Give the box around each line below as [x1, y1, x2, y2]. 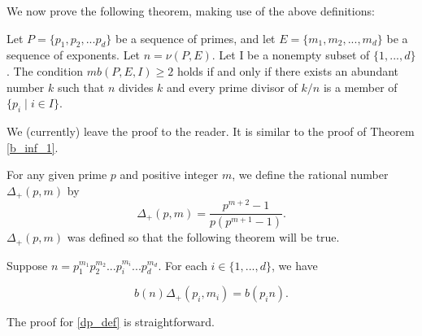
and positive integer [120, 166, 219, 183]
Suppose [7, 256, 48, 273]
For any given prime [7, 166, 107, 183]
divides [118, 78, 154, 95]
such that [57, 78, 105, 95]
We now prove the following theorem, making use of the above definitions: [7, 2, 375, 19]
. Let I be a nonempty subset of [211, 46, 370, 63]
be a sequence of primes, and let [115, 29, 276, 46]
